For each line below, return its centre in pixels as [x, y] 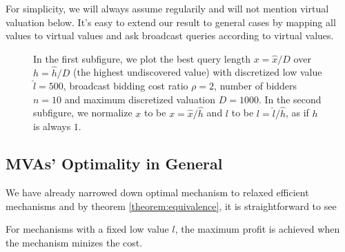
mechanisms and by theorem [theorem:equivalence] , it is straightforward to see [171, 206]
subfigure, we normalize [83, 113]
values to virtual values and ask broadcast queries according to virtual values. [170, 35]
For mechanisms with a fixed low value [87, 229]
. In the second [290, 99]
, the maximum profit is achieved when [257, 229]
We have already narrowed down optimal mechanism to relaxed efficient [157, 192]
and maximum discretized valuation [140, 99]
